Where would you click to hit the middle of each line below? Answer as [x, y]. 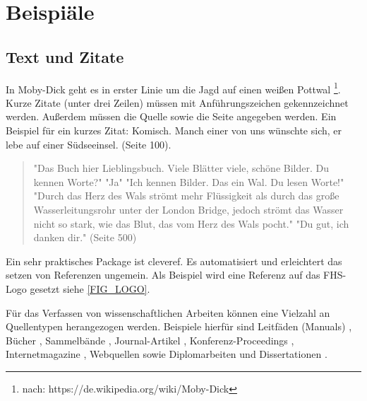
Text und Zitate [65, 56]
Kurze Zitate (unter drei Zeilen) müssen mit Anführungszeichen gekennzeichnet [177, 102]
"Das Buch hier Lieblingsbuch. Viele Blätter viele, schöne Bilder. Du [181, 168]
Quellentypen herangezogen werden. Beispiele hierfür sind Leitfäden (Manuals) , [179, 326]
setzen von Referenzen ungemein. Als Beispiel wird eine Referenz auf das [163, 275]
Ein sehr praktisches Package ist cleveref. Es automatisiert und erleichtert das [174, 261]
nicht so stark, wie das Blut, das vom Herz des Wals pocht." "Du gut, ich [191, 223]
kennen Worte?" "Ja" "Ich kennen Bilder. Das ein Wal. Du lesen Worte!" [189, 181]
